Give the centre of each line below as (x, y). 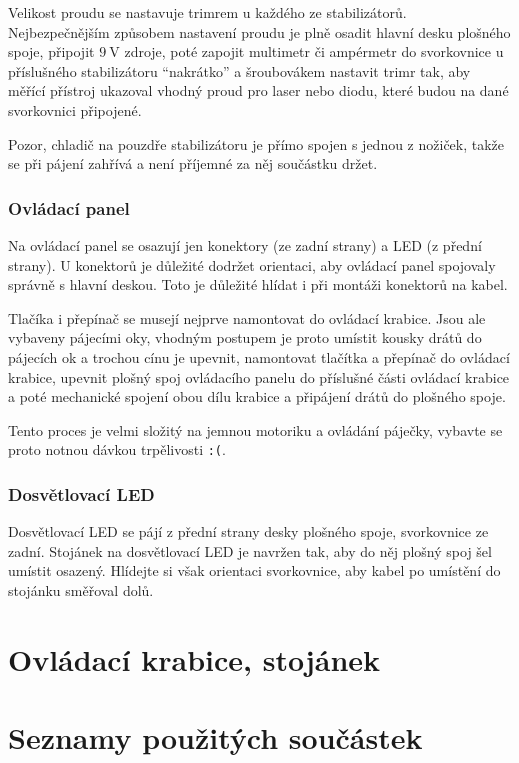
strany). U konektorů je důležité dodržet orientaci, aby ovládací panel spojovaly (252, 264)
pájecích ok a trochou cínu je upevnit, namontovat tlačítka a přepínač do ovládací (259, 356)
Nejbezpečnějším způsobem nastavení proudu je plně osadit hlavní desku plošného (259, 31)
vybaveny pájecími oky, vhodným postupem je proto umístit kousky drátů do (245, 337)
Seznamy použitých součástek (215, 737)
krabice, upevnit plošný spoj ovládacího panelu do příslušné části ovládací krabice (259, 376)
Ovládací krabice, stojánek (194, 658)
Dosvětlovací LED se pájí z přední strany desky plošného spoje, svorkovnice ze (248, 531)
